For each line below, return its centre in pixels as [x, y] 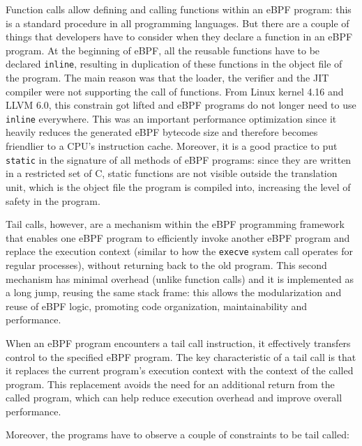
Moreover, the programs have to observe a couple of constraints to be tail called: [178, 435]
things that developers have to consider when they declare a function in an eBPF [179, 37]
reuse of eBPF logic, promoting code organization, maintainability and [157, 306]
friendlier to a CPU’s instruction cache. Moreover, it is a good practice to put [172, 146]
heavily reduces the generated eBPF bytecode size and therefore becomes [162, 132]
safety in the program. [53, 200]
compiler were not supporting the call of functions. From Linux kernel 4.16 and [175, 91]
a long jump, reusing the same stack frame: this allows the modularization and [174, 292]
